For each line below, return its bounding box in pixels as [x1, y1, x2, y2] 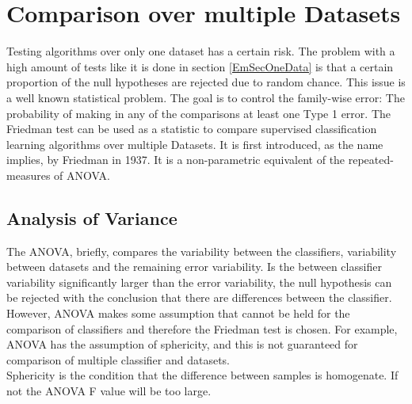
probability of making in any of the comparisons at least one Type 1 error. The [6, 105, 391, 121]
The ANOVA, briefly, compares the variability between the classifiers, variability [6, 242, 397, 259]
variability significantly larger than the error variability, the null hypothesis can [6, 273, 392, 290]
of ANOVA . [54, 166, 110, 183]
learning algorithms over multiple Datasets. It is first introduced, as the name [6, 135, 383, 152]
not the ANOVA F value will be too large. [6, 383, 212, 399]
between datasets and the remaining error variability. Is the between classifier [6, 258, 382, 275]
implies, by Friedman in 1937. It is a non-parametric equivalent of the [6, 151, 345, 168]
